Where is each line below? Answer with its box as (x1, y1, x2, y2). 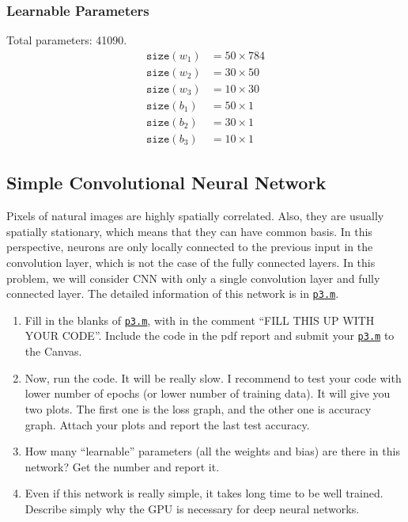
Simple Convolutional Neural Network (6, 170, 327, 195)
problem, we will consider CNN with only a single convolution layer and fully (6, 269, 380, 286)
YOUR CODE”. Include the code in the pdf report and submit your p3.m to (25, 327, 395, 344)
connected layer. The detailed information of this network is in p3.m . (6, 285, 339, 302)
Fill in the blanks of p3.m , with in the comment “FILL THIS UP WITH (25, 311, 375, 328)
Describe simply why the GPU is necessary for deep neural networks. (25, 500, 360, 516)
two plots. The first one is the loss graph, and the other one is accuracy (25, 400, 372, 417)
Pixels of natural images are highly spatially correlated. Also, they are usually (6, 208, 384, 224)
